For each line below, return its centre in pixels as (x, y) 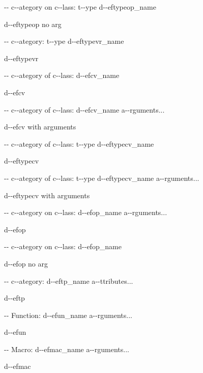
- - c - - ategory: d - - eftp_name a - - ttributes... (69, 281)
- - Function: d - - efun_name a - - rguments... (68, 315)
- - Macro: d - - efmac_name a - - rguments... (67, 349)
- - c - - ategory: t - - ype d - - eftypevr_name (64, 41)
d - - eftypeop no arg (33, 24)
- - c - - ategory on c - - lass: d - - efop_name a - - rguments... (86, 212)
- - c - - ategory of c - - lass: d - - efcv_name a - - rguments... (84, 109)
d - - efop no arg (26, 263)
